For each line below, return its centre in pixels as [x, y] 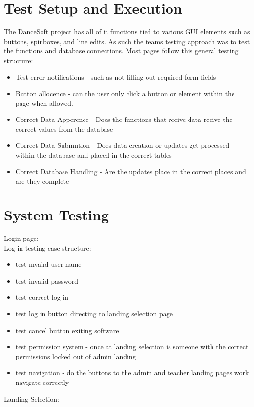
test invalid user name [48, 264]
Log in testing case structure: [48, 248]
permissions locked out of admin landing [76, 356]
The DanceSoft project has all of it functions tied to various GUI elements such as [127, 32]
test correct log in [42, 297]
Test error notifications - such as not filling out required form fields [116, 77]
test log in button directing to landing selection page [94, 313]
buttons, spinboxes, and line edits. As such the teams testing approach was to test [127, 41]
